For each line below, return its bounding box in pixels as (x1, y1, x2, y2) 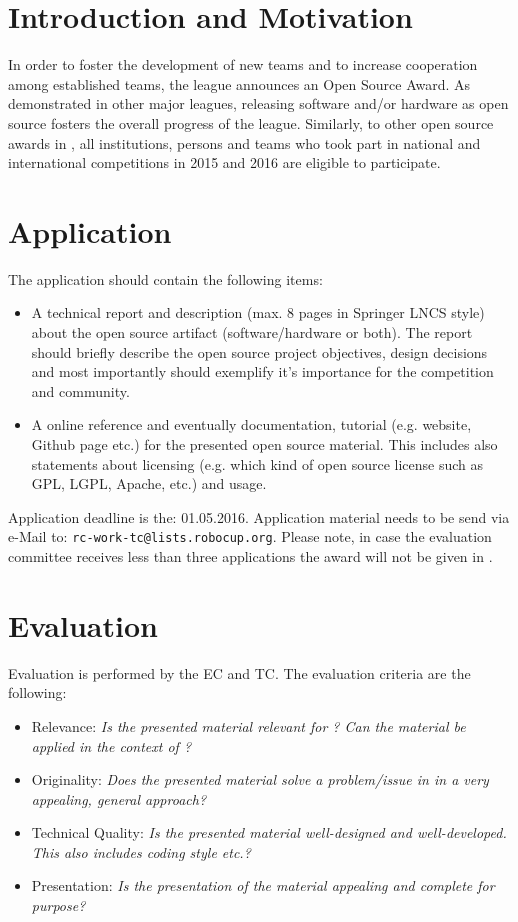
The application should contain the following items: (8, 268, 323, 289)
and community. (31, 380, 130, 401)
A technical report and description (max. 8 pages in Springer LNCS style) (31, 302, 485, 323)
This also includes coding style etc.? (31, 841, 251, 862)
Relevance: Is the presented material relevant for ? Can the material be (31, 715, 466, 736)
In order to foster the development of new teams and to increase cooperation (8, 54, 478, 75)
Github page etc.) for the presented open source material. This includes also (31, 433, 498, 454)
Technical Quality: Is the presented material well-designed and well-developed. (31, 822, 507, 843)
